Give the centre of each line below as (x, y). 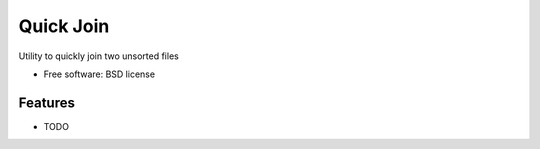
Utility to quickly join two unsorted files (98, 56)
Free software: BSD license (99, 74)
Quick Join (64, 26)
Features (46, 102)
